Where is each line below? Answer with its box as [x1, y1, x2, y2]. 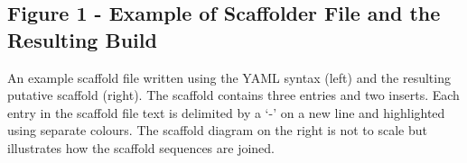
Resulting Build [7, 25, 157, 53]
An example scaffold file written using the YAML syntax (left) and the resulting [7, 68, 451, 86]
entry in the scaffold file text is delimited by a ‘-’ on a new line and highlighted [7, 103, 445, 122]
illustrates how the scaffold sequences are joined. [7, 138, 275, 157]
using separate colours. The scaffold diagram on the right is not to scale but [7, 121, 427, 140]
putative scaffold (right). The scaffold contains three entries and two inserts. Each [7, 86, 460, 104]
